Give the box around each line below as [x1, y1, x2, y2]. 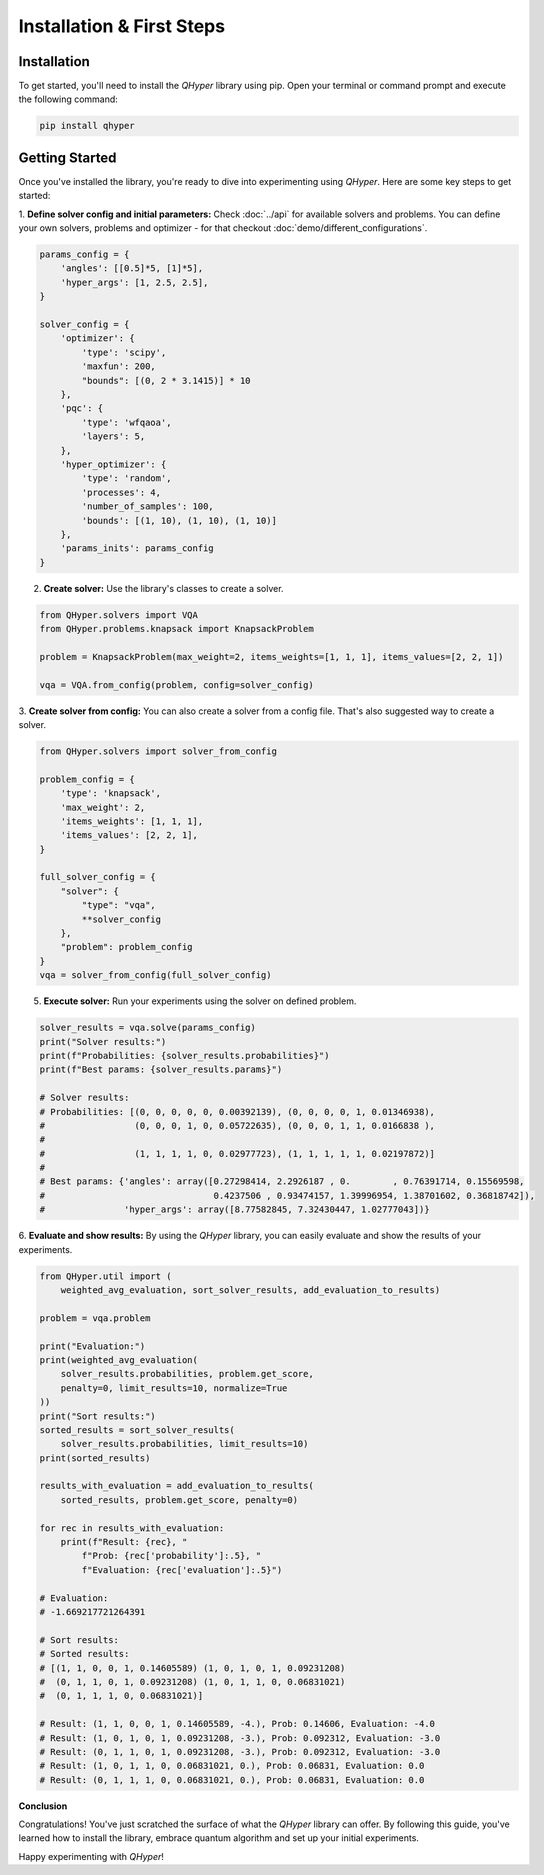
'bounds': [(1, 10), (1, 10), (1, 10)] [81, 515, 277, 526]
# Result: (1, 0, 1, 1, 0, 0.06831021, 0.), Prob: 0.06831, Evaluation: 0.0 [39, 1760, 425, 1772]
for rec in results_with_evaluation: [39, 1522, 225, 1534]
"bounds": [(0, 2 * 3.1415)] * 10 [81, 375, 251, 386]
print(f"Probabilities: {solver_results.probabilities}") [39, 1050, 330, 1061]
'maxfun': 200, [81, 361, 157, 372]
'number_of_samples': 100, [81, 501, 214, 512]
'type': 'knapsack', [60, 788, 162, 799]
